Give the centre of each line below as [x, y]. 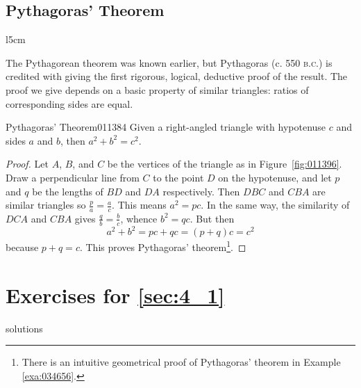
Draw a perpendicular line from [73, 177]
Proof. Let [27, 164]
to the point [178, 177]
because [22, 246]
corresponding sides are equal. [69, 103]
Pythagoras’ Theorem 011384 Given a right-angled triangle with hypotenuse [166, 127]
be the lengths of [68, 191]
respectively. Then [201, 191]
